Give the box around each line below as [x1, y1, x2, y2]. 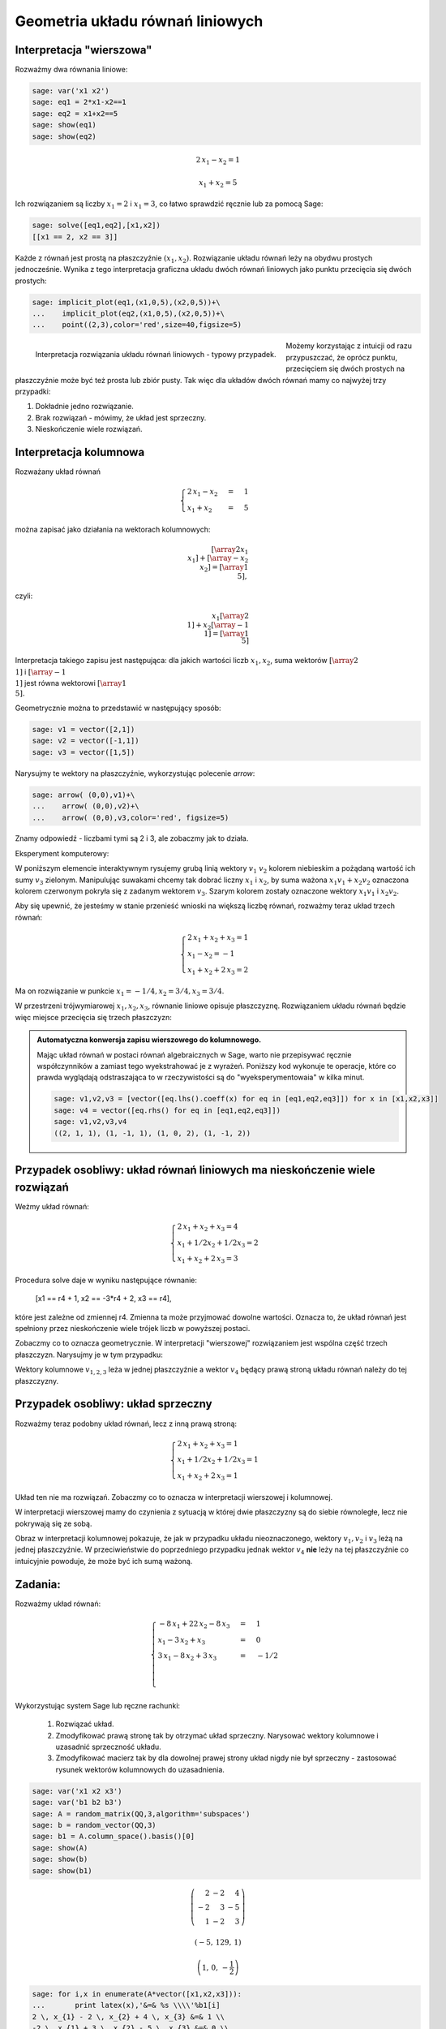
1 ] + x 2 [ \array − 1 [187, 620, 249, 631]
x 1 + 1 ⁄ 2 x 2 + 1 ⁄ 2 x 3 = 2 [177, 1238, 259, 1249]
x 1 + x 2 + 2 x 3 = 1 [177, 1471, 238, 1483]
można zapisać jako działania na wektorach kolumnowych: [15, 524, 211, 534]
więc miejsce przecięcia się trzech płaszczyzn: [15, 1012, 172, 1022]
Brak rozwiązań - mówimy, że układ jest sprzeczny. [35, 412, 207, 422]
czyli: [15, 591, 33, 601]
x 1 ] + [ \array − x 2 [187, 554, 249, 565]
